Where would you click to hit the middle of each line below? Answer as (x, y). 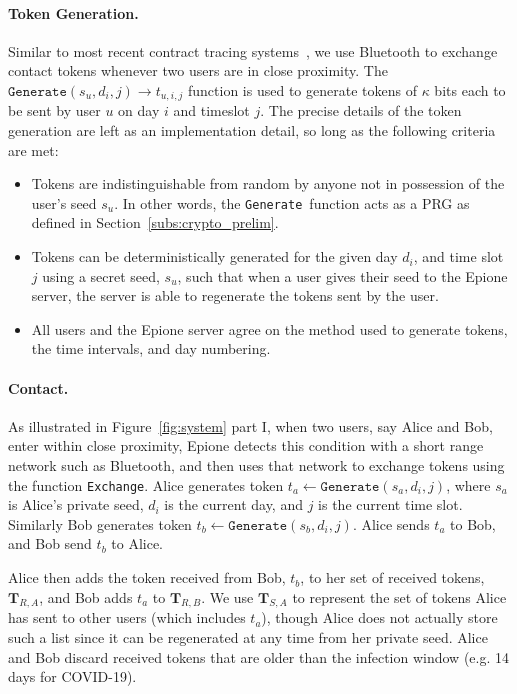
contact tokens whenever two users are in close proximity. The (198, 70)
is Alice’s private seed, (76, 504)
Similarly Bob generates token (100, 523)
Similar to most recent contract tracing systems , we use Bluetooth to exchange (253, 50)
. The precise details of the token (361, 110)
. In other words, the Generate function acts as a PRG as (292, 202)
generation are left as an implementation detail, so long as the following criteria (252, 130)
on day (139, 110)
